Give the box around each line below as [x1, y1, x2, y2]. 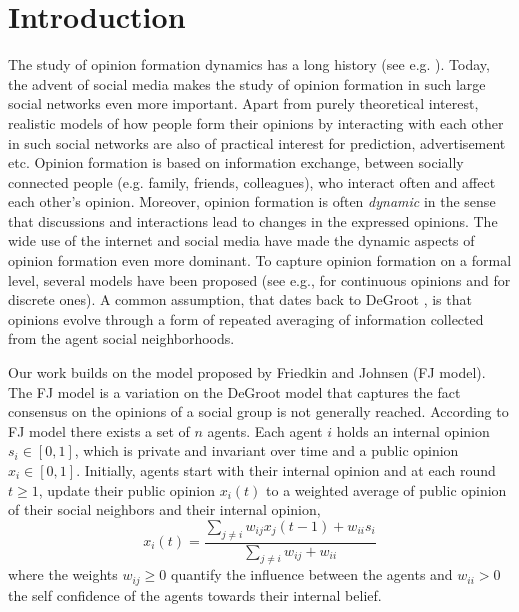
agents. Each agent [207, 420, 323, 441]
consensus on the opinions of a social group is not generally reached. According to [8, 401, 509, 422]
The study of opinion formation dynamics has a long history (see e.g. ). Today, [8, 54, 490, 75]
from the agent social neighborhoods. [8, 328, 235, 349]
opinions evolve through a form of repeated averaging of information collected [8, 308, 484, 329]
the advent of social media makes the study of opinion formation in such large [8, 73, 486, 94]
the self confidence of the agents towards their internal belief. [8, 584, 382, 605]
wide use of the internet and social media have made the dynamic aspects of [8, 230, 475, 251]
